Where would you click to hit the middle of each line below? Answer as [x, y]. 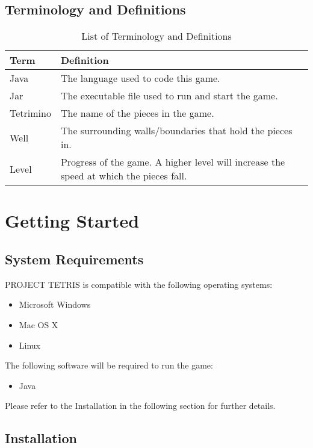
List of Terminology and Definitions [156, 36]
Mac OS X [39, 324]
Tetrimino [30, 113]
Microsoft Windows [55, 304]
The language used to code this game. [140, 78]
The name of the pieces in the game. [137, 113]
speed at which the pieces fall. [124, 176]
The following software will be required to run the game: [109, 365]
